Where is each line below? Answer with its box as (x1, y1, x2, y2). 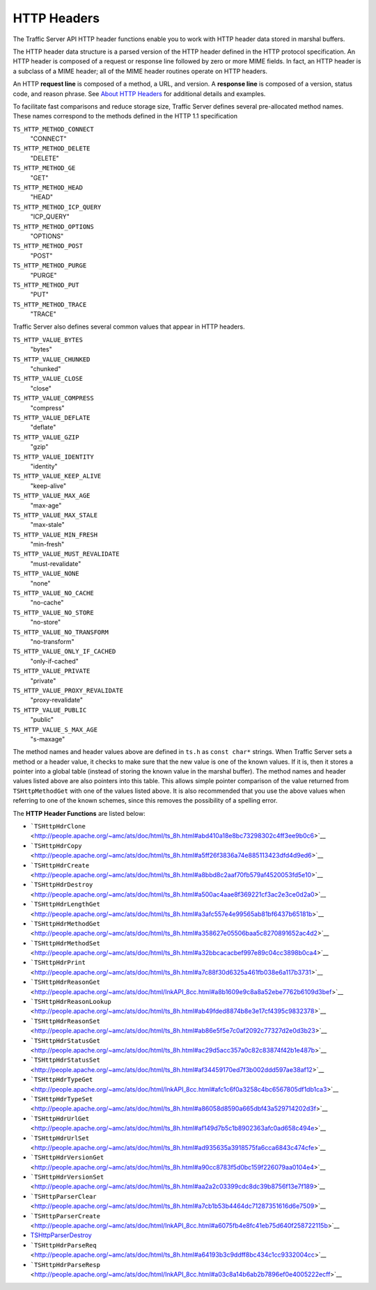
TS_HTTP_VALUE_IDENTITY (13, 453, 94, 461)
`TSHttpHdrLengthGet (30, 900, 101, 908)
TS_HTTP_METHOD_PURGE (13, 262, 87, 269)
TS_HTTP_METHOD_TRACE (13, 300, 87, 308)
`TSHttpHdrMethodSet (30, 939, 101, 947)
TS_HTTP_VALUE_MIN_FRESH (13, 530, 97, 539)
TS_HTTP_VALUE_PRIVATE (13, 667, 91, 675)
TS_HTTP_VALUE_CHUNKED (13, 355, 91, 363)
